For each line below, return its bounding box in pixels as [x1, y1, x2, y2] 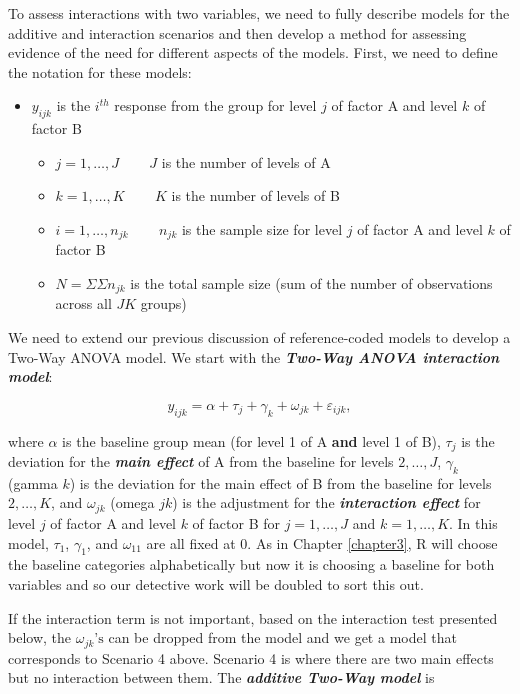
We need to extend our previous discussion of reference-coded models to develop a [8, 327, 511, 348]
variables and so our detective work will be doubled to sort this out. [8, 573, 424, 594]
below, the [8, 627, 71, 648]
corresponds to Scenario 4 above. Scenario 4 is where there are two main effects [8, 647, 494, 668]
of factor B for [192, 512, 281, 533]
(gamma [8, 472, 58, 493]
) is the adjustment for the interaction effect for [172, 492, 481, 513]
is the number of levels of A [161, 151, 331, 172]
